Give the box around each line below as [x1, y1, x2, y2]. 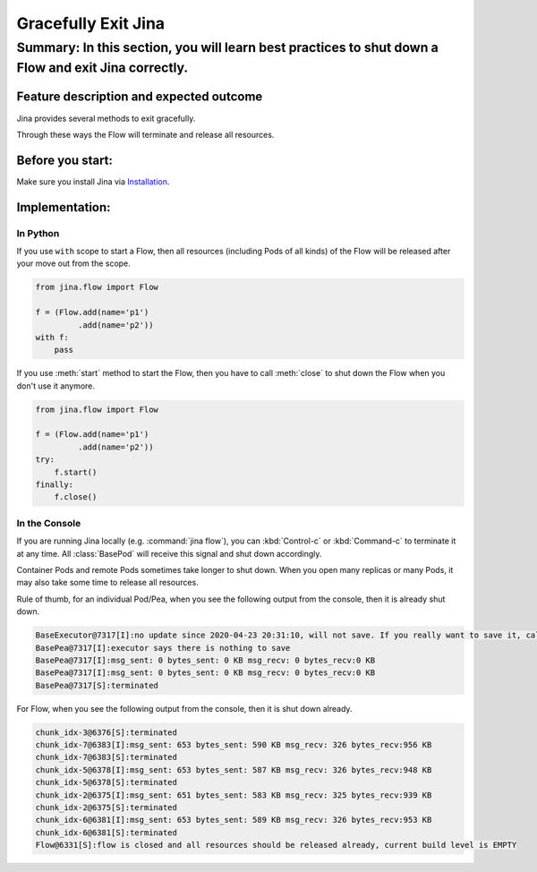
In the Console [16, 517, 81, 529]
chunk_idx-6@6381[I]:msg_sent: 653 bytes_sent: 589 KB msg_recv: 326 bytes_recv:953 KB [35, 815, 432, 825]
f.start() [54, 466, 98, 477]
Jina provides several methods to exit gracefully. [16, 113, 196, 124]
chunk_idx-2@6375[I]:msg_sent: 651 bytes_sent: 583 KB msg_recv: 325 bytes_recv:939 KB [35, 790, 432, 800]
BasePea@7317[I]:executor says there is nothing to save [35, 643, 291, 653]
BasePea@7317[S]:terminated [35, 680, 158, 690]
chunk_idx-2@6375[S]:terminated [35, 802, 178, 812]
